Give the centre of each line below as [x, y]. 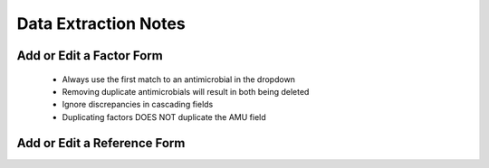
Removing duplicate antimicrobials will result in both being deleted [186, 91]
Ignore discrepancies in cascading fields [138, 105]
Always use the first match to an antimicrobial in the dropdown [179, 79]
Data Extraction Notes [101, 23]
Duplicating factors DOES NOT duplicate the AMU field [164, 117]
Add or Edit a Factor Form [90, 56]
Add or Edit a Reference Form [101, 143]
